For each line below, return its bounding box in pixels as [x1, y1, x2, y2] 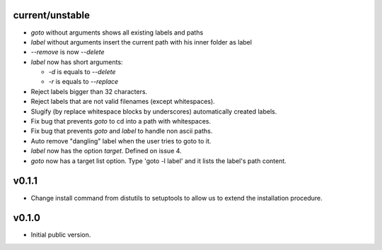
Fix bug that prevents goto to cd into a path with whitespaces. [30, 117, 212, 126]
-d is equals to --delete [48, 68, 116, 76]
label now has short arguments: [30, 57, 123, 66]
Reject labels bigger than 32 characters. [30, 87, 148, 95]
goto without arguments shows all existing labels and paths [30, 28, 204, 37]
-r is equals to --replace [48, 78, 119, 86]
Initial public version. [30, 230, 91, 239]
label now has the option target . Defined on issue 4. [30, 147, 182, 155]
